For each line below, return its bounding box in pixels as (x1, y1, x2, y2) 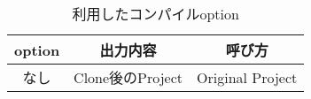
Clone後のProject (74, 67, 183, 88)
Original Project (197, 66, 298, 88)
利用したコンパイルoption (72, 4, 239, 24)
